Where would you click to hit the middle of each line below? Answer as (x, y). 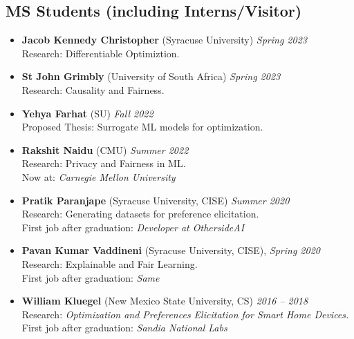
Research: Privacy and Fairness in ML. (104, 163)
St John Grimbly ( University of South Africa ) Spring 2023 (151, 76)
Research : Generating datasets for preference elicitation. (140, 214)
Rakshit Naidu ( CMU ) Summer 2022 (105, 149)
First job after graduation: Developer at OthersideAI (133, 227)
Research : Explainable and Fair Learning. (110, 263)
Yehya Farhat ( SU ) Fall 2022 (87, 113)
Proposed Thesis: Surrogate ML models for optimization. (142, 127)
